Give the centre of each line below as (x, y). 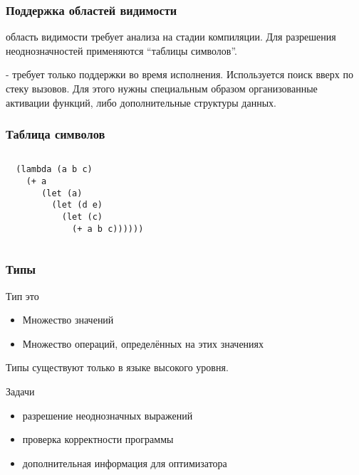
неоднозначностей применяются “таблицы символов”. (122, 50)
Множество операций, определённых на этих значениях (143, 343)
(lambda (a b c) (54, 170)
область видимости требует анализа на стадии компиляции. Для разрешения (171, 37)
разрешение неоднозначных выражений (108, 415)
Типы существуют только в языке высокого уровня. (117, 367)
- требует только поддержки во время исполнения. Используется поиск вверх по (179, 74)
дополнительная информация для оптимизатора (125, 463)
